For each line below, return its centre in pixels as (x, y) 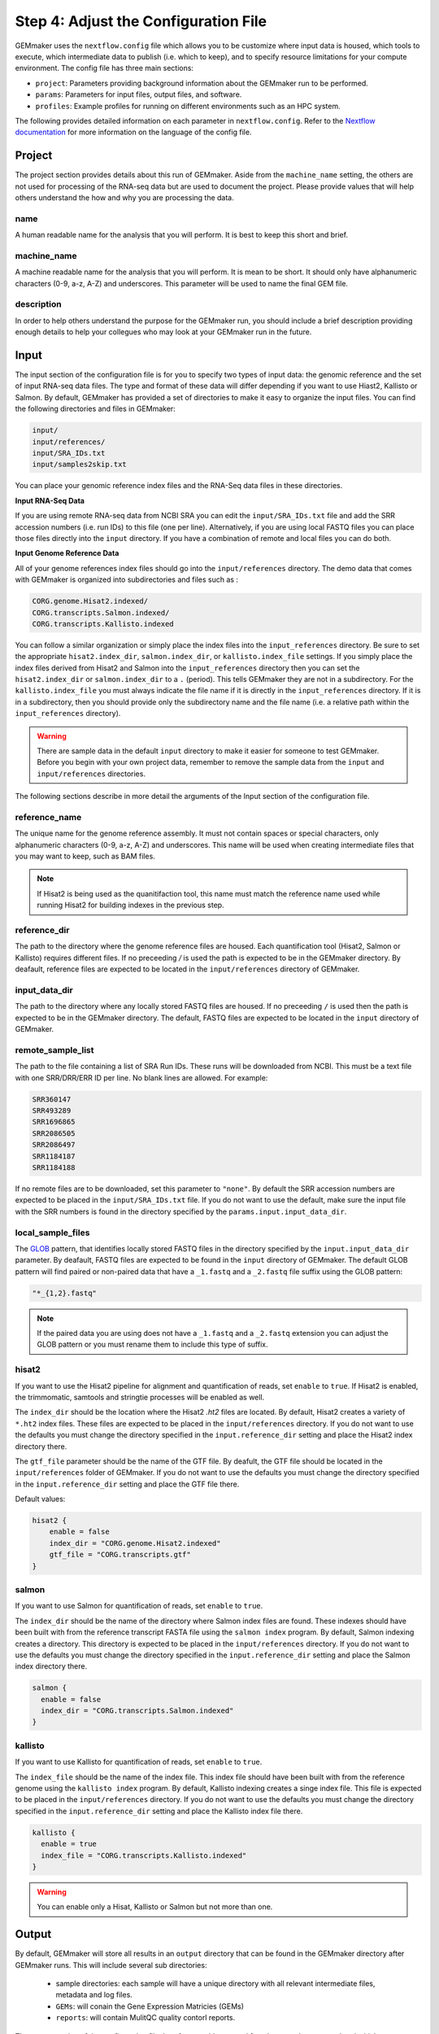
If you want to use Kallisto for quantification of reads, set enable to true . (139, 1762)
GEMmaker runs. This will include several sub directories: (111, 1965)
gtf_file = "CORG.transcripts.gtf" (120, 1555)
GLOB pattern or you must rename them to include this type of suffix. (152, 1344)
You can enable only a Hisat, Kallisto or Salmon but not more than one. (155, 1907)
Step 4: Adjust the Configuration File (141, 21)
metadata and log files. (94, 1995)
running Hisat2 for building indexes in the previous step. (130, 905)
